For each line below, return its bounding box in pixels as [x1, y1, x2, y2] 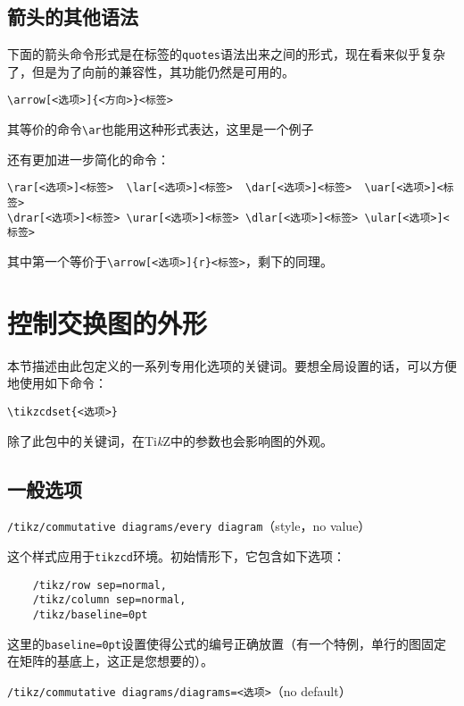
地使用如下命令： [7, 374, 107, 392]
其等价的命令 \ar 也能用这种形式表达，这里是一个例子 [7, 120, 314, 139]
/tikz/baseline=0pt [32, 609, 148, 622]
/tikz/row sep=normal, [32, 578, 167, 592]
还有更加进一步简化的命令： [7, 149, 170, 168]
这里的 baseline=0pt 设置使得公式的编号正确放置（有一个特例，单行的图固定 [7, 634, 446, 652]
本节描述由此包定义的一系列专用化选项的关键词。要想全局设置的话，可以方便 [7, 356, 457, 374]
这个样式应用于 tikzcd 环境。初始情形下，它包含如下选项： [7, 547, 345, 566]
